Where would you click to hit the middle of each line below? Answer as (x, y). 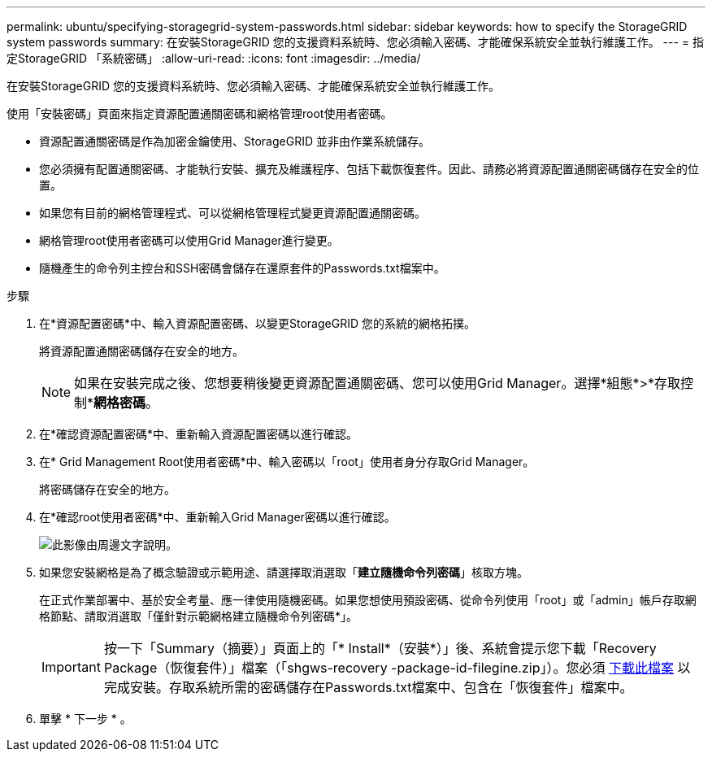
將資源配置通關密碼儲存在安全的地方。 (141, 351)
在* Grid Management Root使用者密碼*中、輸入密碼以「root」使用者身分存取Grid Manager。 (287, 462)
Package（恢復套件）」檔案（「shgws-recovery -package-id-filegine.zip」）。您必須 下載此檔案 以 (397, 668)
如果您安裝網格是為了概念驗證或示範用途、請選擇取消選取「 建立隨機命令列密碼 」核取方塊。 (284, 572)
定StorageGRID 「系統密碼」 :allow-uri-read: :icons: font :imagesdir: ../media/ (214, 58)
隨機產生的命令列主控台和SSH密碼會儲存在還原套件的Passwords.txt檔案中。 (242, 268)
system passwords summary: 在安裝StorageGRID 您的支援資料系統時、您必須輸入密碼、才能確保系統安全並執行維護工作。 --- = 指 (356, 42)
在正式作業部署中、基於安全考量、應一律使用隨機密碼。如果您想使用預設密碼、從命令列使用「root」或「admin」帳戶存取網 (368, 600)
